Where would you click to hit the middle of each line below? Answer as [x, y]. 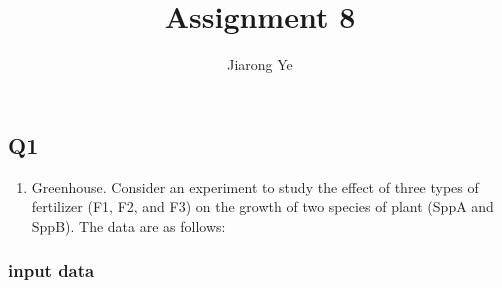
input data [51, 270]
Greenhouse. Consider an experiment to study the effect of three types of [255, 186]
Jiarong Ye [260, 64]
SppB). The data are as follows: [128, 225]
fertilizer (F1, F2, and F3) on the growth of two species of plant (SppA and [262, 206]
